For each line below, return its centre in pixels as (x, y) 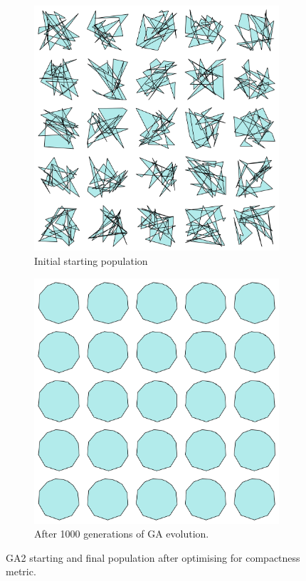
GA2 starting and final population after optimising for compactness (153, 557)
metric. (21, 571)
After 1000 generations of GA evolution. (122, 534)
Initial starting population (91, 260)
